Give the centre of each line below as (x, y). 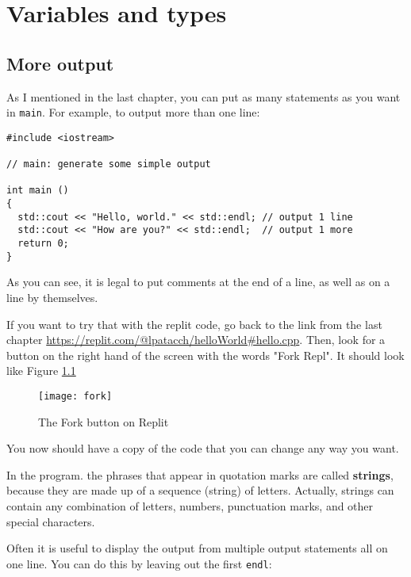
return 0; (43, 244)
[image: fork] (75, 396)
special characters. (51, 521)
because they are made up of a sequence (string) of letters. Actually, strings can (200, 490)
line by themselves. (52, 297)
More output (60, 63)
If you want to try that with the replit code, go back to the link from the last (194, 324)
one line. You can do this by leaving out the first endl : (139, 563)
